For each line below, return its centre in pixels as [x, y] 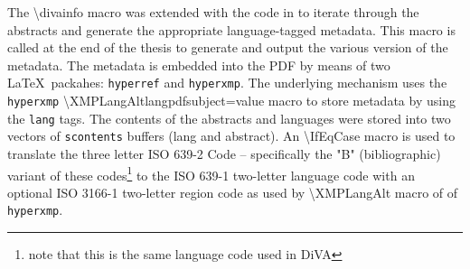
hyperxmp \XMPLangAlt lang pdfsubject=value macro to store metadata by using [231, 101]
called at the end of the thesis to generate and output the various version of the [228, 47]
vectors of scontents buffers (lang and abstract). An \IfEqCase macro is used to [231, 136]
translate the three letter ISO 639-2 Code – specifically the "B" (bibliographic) [224, 153]
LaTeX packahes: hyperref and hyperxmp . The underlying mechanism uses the [227, 83]
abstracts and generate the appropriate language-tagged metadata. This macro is [231, 29]
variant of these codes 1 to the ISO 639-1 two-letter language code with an [211, 173]
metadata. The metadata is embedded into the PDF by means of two [199, 65]
